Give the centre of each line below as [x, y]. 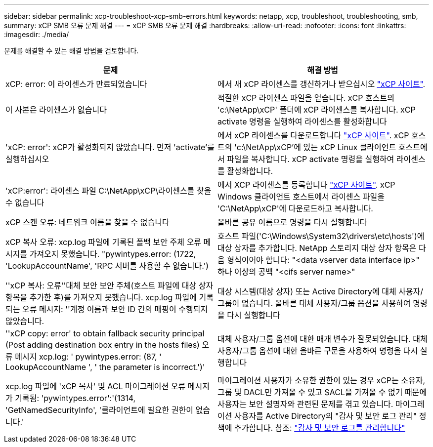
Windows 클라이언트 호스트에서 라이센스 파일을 [301, 197]
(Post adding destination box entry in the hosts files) [103, 345]
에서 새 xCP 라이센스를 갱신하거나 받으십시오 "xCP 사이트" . [322, 84]
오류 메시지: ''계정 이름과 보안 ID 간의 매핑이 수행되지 [115, 309]
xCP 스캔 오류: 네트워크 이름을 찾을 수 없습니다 [87, 222]
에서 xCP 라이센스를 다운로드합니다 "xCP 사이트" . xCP [313, 135]
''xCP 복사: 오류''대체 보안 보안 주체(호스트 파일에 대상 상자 [109, 285]
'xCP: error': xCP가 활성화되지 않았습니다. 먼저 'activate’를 [110, 147]
